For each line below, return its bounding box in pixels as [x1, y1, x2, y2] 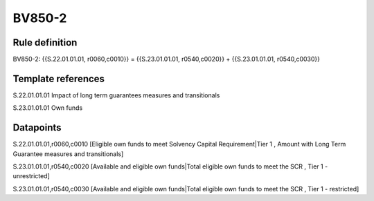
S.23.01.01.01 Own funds [12, 104, 83, 112]
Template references [12, 73, 105, 84]
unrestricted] [12, 172, 50, 180]
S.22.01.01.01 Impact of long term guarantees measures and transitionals [12, 90, 220, 99]
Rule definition [12, 37, 78, 48]
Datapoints [12, 122, 62, 134]
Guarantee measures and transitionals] [12, 149, 124, 158]
